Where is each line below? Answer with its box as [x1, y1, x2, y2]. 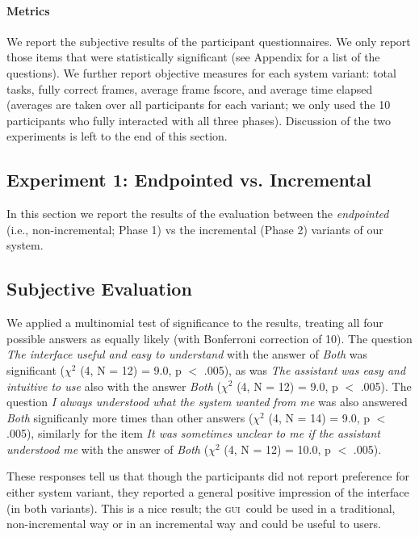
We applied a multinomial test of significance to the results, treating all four [6, 314, 383, 331]
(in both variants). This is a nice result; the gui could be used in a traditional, [6, 499, 396, 516]
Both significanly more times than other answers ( [6, 409, 253, 426]
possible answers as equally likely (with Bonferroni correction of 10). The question [6, 329, 413, 346]
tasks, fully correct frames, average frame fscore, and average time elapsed [6, 80, 373, 97]
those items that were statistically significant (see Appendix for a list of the [6, 48, 380, 65]
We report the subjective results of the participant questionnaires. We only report [6, 32, 411, 49]
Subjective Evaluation [6, 276, 192, 301]
